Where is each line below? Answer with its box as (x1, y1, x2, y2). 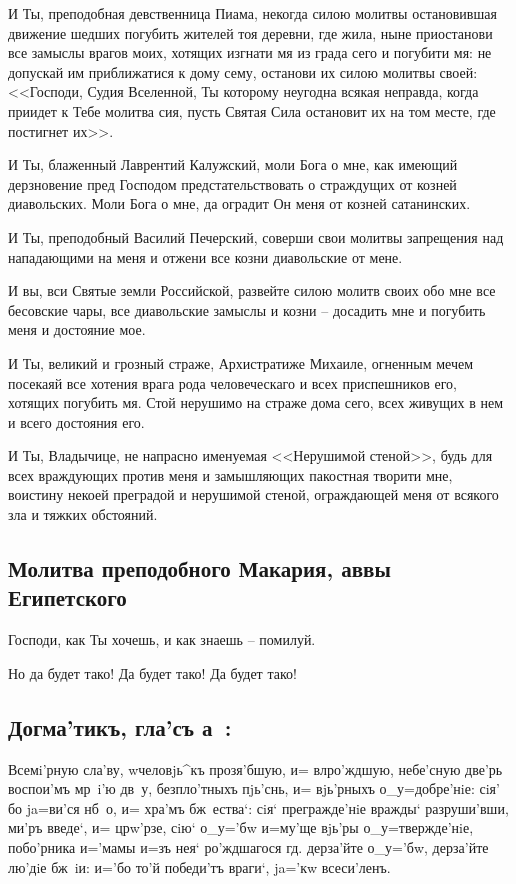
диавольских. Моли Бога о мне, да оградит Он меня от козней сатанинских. (8, 193, 471, 214)
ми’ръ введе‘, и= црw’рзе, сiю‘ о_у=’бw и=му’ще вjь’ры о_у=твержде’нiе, (8, 817, 474, 838)
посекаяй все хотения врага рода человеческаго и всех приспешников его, (8, 372, 457, 393)
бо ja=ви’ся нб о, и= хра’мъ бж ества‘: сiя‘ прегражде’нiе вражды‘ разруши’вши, (8, 797, 509, 818)
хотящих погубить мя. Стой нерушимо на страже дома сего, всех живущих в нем (8, 392, 503, 413)
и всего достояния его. (8, 411, 145, 432)
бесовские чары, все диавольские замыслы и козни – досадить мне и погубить (8, 299, 486, 320)
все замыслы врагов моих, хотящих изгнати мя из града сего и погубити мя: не (8, 42, 492, 63)
